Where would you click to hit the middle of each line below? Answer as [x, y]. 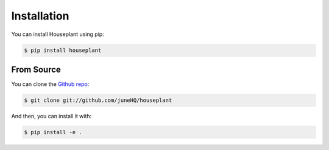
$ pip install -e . [53, 132]
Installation [40, 16]
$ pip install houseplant [63, 50]
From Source [36, 69]
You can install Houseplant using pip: [58, 34]
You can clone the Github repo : [50, 84]
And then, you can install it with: [51, 116]
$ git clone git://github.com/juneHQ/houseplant [98, 100]
